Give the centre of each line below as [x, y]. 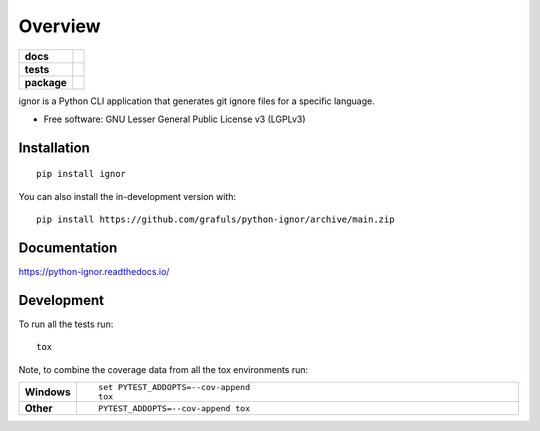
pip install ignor [81, 174]
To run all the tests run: [66, 324]
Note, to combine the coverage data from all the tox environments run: [163, 369]
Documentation [68, 247]
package [45, 82]
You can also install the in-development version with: [127, 196]
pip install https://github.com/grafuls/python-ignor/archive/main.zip [215, 219]
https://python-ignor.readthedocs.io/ [94, 272]
